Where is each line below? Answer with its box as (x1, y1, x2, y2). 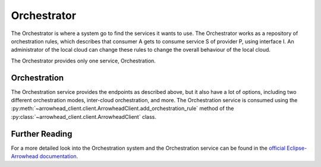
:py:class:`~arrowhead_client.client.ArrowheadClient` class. (11, 113, 157, 120)
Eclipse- (286, 144, 307, 152)
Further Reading (11, 128, 73, 139)
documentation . (39, 153, 78, 160)
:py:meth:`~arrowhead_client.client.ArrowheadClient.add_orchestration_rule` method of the (11, 105, 234, 112)
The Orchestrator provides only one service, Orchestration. (11, 57, 156, 64)
